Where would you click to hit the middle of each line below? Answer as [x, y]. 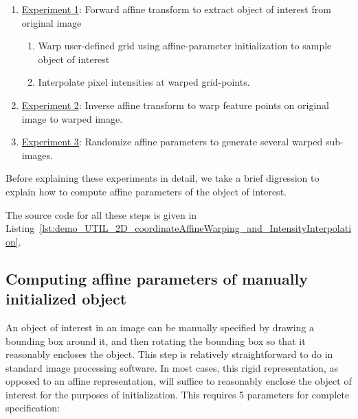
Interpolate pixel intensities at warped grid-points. [144, 82]
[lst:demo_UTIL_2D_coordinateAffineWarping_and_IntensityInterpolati [195, 228]
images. [37, 155]
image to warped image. [72, 118]
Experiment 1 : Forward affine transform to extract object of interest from [176, 9]
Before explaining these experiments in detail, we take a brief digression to [163, 178]
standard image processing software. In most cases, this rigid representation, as [172, 367]
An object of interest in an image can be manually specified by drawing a [160, 327]
